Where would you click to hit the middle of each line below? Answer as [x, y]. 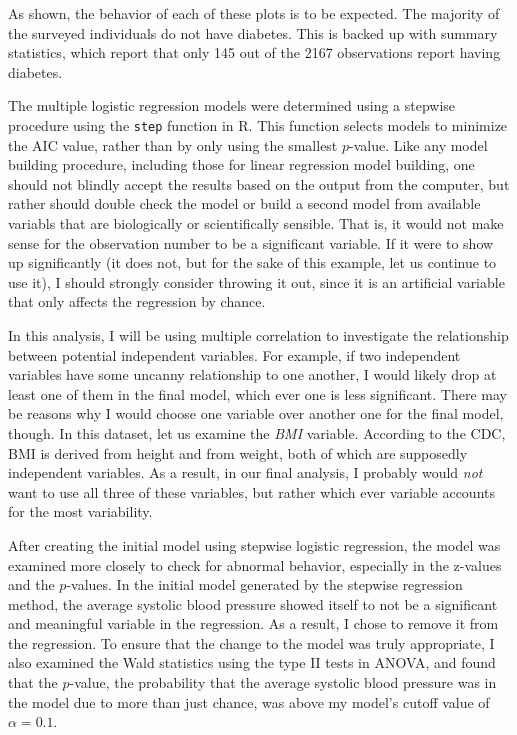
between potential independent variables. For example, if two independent [234, 354]
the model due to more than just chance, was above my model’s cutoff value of [249, 701]
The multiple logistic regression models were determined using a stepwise [232, 105]
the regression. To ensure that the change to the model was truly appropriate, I [251, 642]
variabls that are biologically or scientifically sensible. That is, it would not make [256, 223]
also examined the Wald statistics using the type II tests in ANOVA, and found [252, 662]
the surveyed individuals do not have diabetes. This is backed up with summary [253, 32]
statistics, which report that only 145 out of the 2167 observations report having [254, 52]
